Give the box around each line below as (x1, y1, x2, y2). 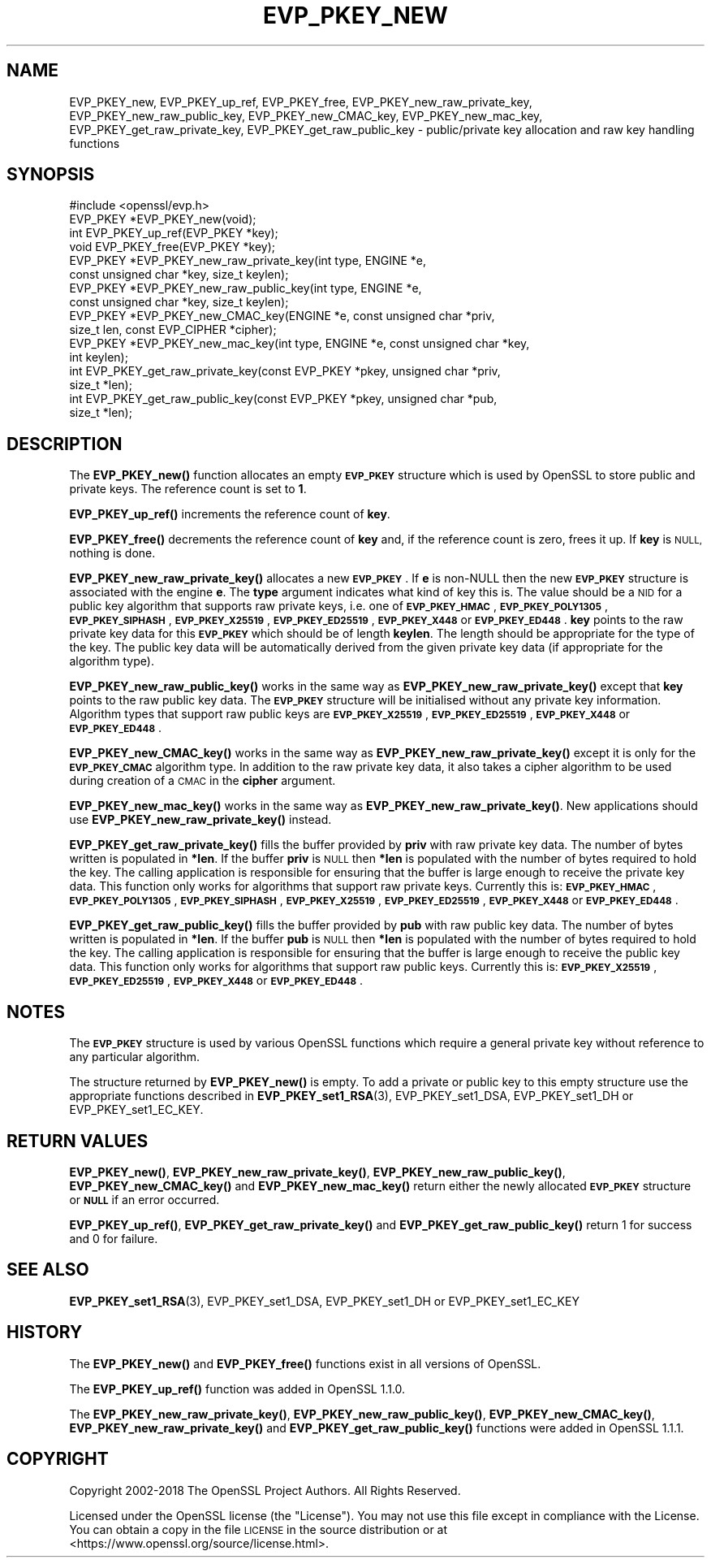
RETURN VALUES (6, 1130, 149, 1151)
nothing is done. (69, 546, 156, 561)
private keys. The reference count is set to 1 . (69, 482, 307, 496)
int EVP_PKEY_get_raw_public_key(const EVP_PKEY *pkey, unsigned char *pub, (69, 392, 498, 406)
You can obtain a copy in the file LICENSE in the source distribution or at (69, 1522, 448, 1536)
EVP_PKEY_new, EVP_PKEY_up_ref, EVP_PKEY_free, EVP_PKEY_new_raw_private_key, (69, 94, 532, 109)
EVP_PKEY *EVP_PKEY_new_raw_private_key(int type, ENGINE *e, (69, 253, 427, 268)
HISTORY (6, 1322, 83, 1343)
